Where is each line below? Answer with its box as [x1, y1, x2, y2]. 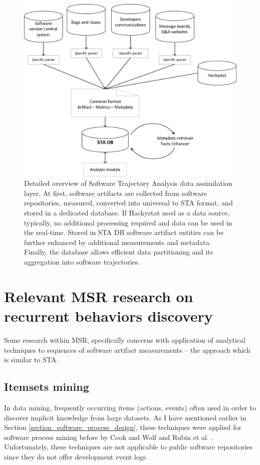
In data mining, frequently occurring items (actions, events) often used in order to [4, 402, 256, 412]
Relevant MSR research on [4, 286, 193, 306]
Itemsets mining [4, 379, 89, 394]
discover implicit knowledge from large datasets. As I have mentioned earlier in [4, 412, 246, 422]
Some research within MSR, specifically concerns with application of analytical [4, 334, 246, 345]
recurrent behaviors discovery [4, 305, 213, 326]
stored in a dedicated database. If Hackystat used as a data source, [24, 207, 230, 218]
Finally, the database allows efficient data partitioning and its [24, 247, 213, 257]
